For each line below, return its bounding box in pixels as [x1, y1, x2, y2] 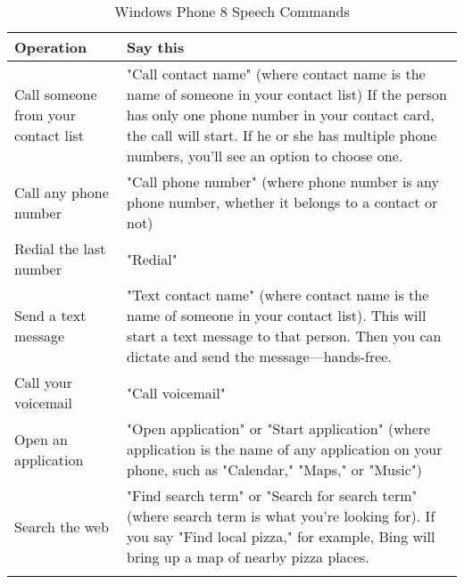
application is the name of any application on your [127, 439, 443, 459]
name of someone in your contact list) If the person [127, 84, 447, 104]
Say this [127, 37, 185, 57]
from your [14, 104, 76, 125]
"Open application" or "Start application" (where [127, 418, 431, 439]
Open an [14, 428, 69, 449]
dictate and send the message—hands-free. [127, 346, 392, 366]
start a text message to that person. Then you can [127, 325, 442, 346]
